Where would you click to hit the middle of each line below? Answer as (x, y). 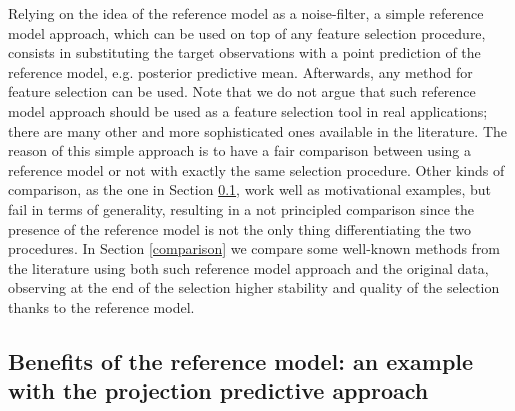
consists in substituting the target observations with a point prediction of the (244, 52)
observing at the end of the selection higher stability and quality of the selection (254, 287)
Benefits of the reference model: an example (241, 360)
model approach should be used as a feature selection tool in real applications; (248, 110)
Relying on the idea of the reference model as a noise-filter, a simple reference (246, 13)
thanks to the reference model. (101, 306)
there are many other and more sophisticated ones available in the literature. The (257, 130)
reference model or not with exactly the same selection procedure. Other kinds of (256, 169)
